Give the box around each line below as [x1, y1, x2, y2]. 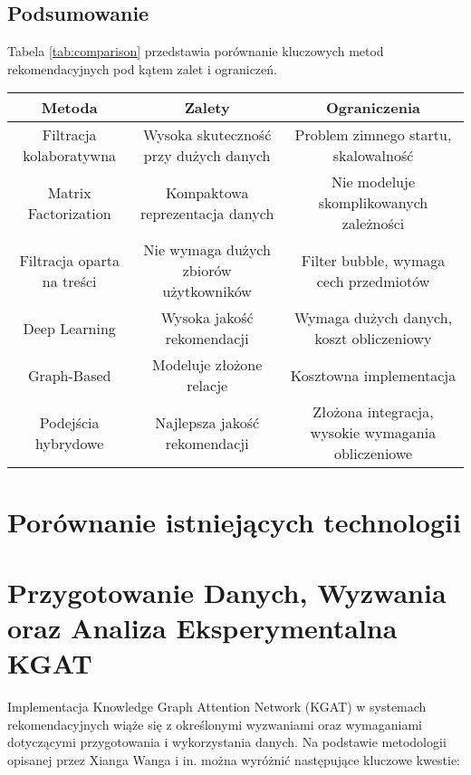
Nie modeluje [331, 171, 415, 193]
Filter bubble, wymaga [301, 249, 446, 271]
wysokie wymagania [310, 422, 437, 444]
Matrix [47, 181, 91, 203]
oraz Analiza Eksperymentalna [7, 609, 398, 646]
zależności [341, 213, 405, 234]
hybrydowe [35, 432, 104, 454]
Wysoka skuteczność [143, 124, 272, 146]
